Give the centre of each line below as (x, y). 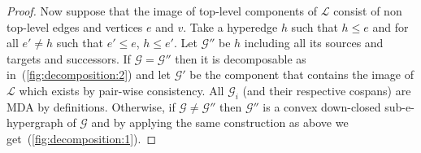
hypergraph (35, 122)
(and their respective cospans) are (327, 90)
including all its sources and (314, 43)
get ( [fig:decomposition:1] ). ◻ (82, 138)
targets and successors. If (69, 58)
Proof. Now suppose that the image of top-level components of (162, 11)
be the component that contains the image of (302, 74)
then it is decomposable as (241, 58)
